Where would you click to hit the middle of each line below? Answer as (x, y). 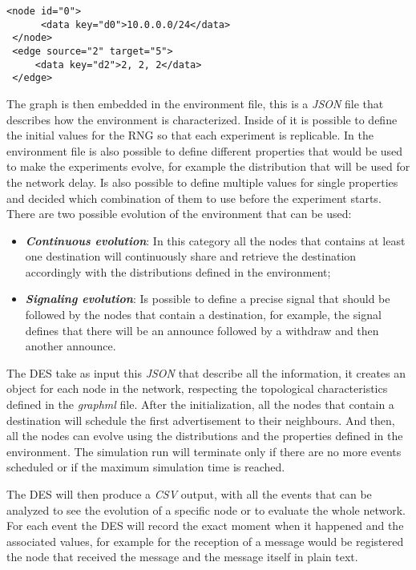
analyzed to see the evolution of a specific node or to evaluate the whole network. (206, 509)
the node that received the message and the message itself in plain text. (182, 557)
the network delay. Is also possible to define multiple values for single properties (202, 182)
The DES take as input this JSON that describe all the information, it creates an (206, 372)
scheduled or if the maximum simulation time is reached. (146, 467)
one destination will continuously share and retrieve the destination (191, 256)
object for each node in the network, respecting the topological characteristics (197, 388)
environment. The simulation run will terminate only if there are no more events (204, 451)
